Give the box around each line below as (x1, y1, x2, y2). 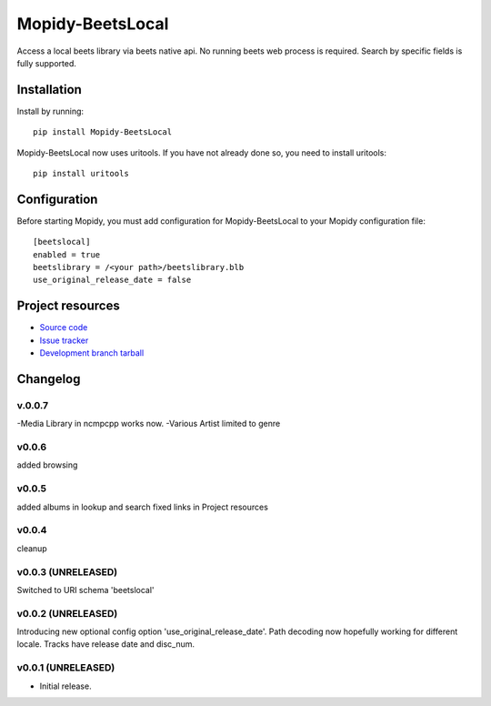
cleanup (16, 542, 47, 554)
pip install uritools (33, 168, 129, 179)
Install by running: (16, 106, 85, 116)
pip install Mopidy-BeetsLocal (33, 127, 173, 137)
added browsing (16, 459, 78, 470)
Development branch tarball (39, 348, 145, 358)
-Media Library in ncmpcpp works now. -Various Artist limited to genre (16, 419, 281, 429)
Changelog (16, 371, 81, 387)
